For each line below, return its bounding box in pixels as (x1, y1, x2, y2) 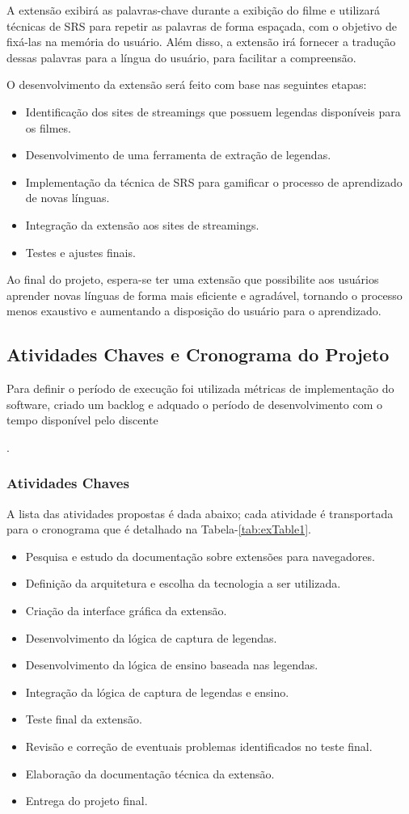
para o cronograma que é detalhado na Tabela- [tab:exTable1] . (6, 521, 311, 538)
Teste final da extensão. (25, 711, 142, 728)
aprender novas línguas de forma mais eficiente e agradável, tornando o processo (6, 286, 403, 303)
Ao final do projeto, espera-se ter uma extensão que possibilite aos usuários (6, 271, 379, 288)
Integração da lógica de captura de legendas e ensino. (25, 683, 289, 700)
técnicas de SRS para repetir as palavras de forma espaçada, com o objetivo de (6, 17, 397, 34)
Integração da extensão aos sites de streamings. (25, 216, 259, 233)
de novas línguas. (25, 189, 110, 206)
